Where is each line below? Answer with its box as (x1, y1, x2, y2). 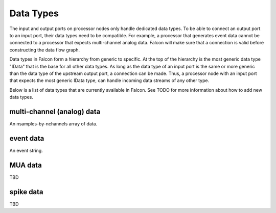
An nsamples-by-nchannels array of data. (9, 120, 98, 127)
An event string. (9, 147, 43, 153)
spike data (9, 188, 43, 196)
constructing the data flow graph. (9, 46, 80, 53)
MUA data (9, 161, 42, 169)
